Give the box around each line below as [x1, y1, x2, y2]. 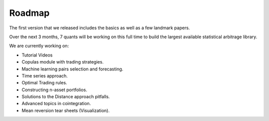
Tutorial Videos [21, 52, 53, 58]
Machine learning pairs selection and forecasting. [21, 66, 124, 72]
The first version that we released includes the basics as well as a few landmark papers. [9, 25, 190, 31]
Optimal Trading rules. [21, 80, 67, 86]
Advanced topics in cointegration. [21, 101, 91, 107]
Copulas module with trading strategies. [21, 59, 104, 65]
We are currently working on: [9, 43, 69, 49]
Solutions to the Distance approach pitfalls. [21, 94, 110, 100]
